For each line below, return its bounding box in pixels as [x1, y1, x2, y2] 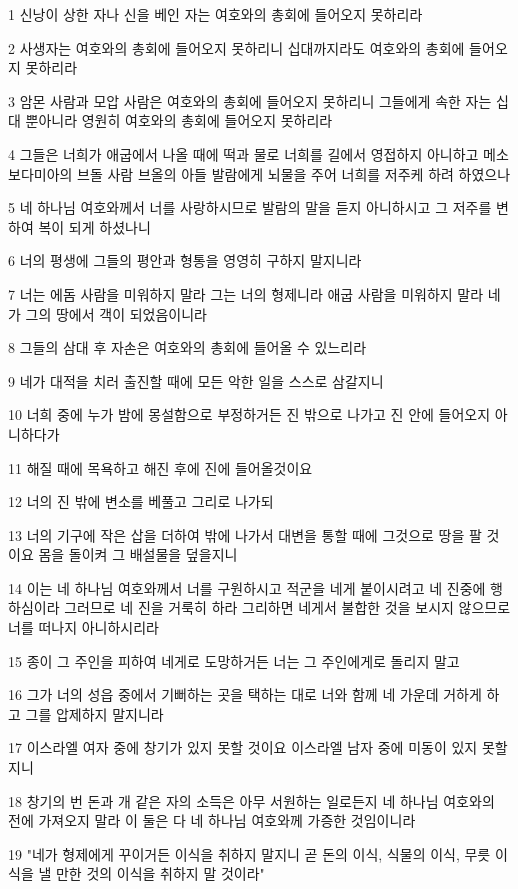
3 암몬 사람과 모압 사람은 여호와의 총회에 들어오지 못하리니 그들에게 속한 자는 [8, 90, 492, 111]
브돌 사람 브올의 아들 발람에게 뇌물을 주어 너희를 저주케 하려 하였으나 [77, 163, 511, 184]
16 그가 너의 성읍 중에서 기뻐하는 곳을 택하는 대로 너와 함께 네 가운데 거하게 [8, 684, 482, 705]
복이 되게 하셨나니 [38, 216, 151, 237]
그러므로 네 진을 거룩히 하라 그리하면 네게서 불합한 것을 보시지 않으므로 [64, 597, 511, 618]
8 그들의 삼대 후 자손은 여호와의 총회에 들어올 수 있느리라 [8, 337, 367, 358]
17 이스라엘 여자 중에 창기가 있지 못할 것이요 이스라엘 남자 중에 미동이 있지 [8, 737, 478, 758]
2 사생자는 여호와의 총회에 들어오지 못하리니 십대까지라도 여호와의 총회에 [8, 37, 465, 58]
